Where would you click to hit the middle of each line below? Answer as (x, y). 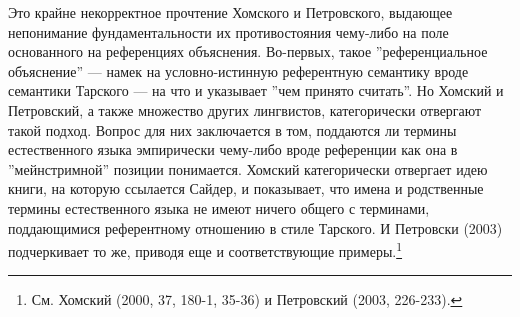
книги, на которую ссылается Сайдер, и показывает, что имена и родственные (246, 188)
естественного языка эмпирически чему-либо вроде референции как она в (233, 149)
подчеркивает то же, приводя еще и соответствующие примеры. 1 (205, 249)
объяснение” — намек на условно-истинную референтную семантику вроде (238, 70)
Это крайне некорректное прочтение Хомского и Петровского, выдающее (230, 12)
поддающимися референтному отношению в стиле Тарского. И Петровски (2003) (255, 227)
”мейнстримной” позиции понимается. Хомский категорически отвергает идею (248, 168)
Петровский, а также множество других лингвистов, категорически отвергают (245, 109)
